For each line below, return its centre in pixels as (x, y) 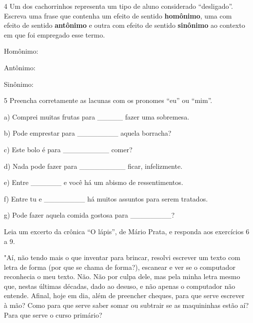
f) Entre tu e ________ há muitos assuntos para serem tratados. (106, 198)
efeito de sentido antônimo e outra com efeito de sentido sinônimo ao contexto (125, 25)
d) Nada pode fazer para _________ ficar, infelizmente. (93, 166)
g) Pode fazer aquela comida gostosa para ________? (89, 215)
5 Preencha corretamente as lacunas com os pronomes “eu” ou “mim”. (108, 100)
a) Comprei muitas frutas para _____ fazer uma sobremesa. (97, 116)
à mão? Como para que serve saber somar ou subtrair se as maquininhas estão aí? (126, 305)
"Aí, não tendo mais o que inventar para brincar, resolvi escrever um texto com (122, 257)
